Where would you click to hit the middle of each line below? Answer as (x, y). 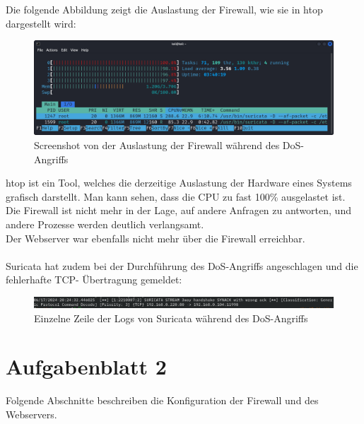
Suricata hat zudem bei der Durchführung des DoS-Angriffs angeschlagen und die (182, 265)
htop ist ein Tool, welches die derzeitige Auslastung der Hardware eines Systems (179, 183)
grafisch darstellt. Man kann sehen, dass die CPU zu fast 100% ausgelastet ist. (176, 196)
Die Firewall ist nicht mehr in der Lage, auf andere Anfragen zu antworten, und (178, 210)
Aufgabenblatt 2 (86, 366)
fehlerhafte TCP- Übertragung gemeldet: (94, 279)
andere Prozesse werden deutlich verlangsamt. (105, 224)
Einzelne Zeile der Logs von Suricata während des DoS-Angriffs (171, 318)
